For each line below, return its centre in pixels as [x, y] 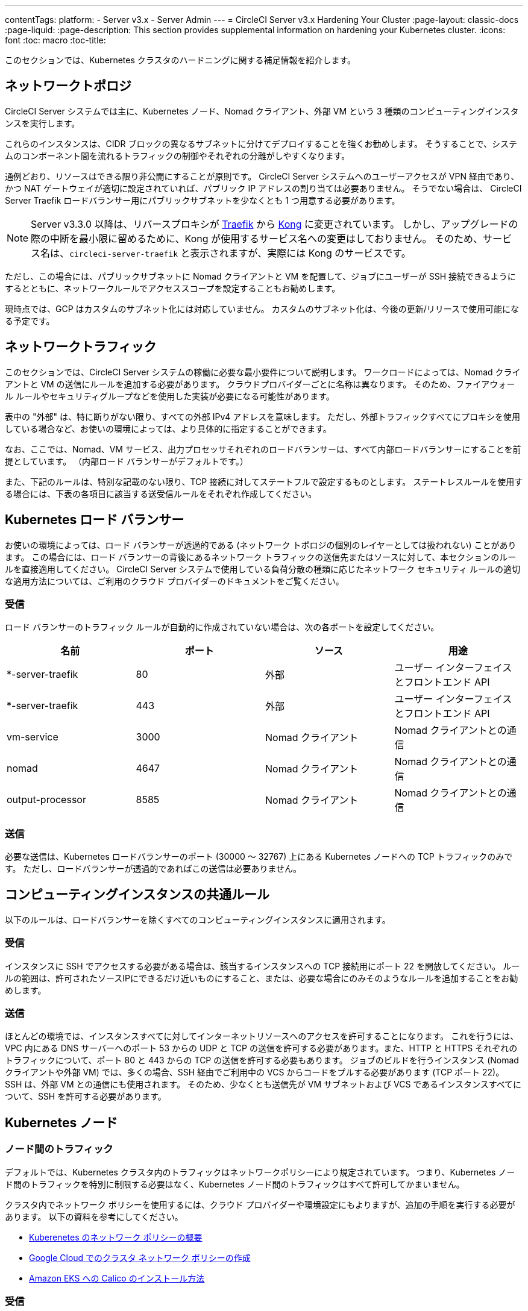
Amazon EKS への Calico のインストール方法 [117, 1278]
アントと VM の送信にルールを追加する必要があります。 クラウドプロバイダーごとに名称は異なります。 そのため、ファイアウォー [260, 384]
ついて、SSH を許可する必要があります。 [86, 1097]
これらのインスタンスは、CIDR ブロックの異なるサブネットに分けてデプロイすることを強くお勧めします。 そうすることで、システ [261, 143]
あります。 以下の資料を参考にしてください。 [94, 1216]
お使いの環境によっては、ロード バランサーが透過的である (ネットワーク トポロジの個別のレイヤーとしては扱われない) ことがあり [261, 545]
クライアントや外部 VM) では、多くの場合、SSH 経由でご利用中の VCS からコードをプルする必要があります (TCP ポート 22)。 [255, 1072]
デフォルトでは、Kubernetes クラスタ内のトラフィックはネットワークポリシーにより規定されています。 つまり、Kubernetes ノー [260, 1172]
